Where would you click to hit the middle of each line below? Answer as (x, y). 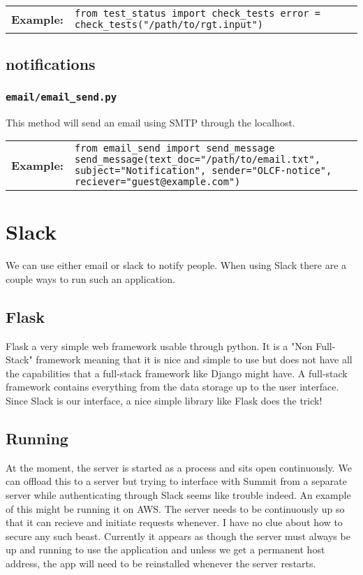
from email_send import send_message (175, 148)
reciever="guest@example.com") (157, 182)
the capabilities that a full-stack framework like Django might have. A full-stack (177, 373)
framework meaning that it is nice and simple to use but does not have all (194, 359)
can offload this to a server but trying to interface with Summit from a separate (176, 481)
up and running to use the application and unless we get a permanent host (165, 549)
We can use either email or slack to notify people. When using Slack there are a (176, 265)
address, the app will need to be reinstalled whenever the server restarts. (161, 563)
